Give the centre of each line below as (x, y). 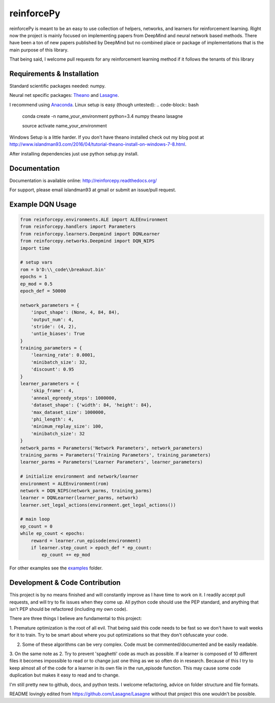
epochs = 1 (34, 277)
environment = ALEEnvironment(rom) (64, 484)
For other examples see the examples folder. (56, 568)
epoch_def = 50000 (43, 291)
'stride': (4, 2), (54, 327)
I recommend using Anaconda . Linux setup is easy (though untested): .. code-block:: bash (104, 105)
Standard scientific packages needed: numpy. (58, 86)
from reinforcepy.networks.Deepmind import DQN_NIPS (87, 241)
